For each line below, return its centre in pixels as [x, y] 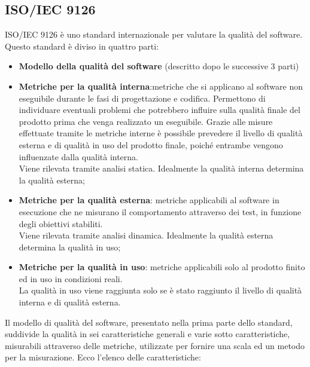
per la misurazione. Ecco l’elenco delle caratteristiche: [103, 357]
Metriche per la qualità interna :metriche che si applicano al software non [161, 86]
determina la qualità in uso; [70, 247]
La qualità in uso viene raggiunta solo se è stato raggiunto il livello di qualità [160, 290]
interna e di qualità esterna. [70, 302]
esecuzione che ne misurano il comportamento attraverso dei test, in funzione [160, 211]
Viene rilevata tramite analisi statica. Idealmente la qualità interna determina [161, 168]
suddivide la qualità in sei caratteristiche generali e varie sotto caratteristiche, [148, 334]
